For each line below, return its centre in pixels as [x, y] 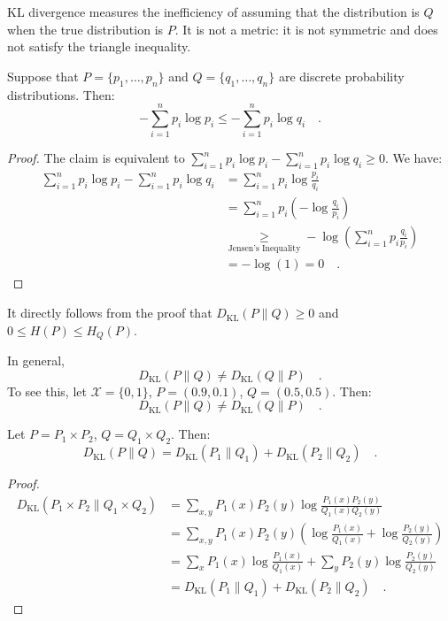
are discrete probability [341, 76]
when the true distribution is [85, 29]
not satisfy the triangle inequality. [99, 46]
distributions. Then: [61, 94]
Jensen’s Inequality [264, 248]
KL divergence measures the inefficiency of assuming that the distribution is [213, 11]
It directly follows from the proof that [110, 313]
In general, [36, 360]
